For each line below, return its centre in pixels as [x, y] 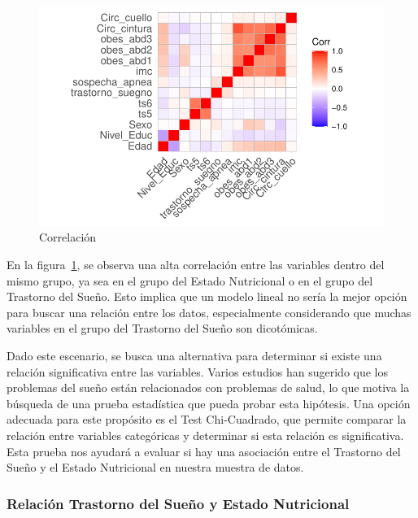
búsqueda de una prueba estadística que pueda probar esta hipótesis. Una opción [209, 403]
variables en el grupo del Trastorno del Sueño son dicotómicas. [162, 328]
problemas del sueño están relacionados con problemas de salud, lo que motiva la [208, 387]
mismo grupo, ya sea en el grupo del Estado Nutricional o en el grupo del [190, 280]
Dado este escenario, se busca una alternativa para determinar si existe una [194, 355]
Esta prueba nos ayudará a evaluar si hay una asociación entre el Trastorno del [204, 451]
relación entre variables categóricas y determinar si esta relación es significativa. [205, 435]
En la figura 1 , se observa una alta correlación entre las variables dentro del [196, 264]
